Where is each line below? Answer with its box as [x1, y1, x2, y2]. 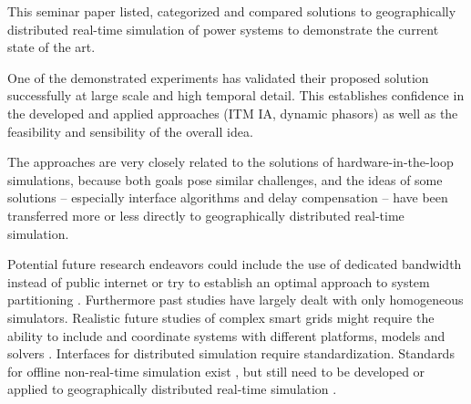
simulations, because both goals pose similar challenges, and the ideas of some [7, 170, 443, 189]
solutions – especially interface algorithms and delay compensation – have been [7, 188, 448, 207]
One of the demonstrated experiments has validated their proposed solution [7, 67, 429, 87]
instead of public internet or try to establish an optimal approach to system [7, 272, 430, 291]
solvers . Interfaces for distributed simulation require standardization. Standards [7, 344, 455, 363]
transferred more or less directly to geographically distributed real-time [7, 205, 404, 224]
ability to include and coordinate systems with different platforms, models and [7, 326, 445, 345]
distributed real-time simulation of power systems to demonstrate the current [7, 19, 439, 38]
